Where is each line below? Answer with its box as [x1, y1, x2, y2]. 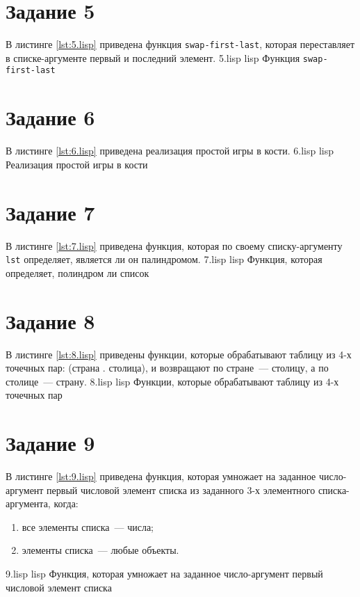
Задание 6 [6, 103, 95, 132]
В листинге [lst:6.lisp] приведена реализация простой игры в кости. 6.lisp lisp [6, 143, 334, 158]
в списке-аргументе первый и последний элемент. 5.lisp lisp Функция [6, 50, 300, 65]
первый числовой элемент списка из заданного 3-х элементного [47, 482, 316, 497]
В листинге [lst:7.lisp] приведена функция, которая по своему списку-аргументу [6, 238, 343, 253]
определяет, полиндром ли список [6, 265, 149, 280]
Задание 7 [6, 198, 95, 226]
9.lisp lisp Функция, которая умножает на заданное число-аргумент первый [6, 566, 323, 580]
